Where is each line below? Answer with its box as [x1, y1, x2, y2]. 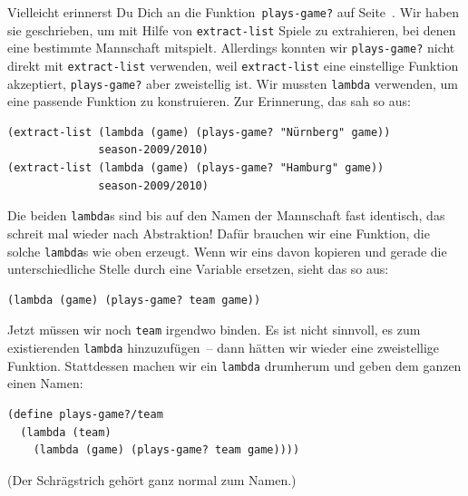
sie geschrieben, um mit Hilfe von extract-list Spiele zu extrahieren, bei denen [7, 20, 456, 39]
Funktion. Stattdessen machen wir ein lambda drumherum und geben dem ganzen [7, 355, 462, 374]
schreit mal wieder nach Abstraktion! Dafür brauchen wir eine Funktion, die [7, 223, 430, 242]
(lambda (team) [20, 425, 112, 439]
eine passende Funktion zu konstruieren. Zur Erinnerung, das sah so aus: [7, 92, 411, 111]
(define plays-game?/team [7, 407, 163, 421]
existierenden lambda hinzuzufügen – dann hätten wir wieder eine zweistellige [7, 338, 440, 356]
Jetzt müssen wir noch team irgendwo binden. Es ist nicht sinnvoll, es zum [7, 320, 421, 339]
